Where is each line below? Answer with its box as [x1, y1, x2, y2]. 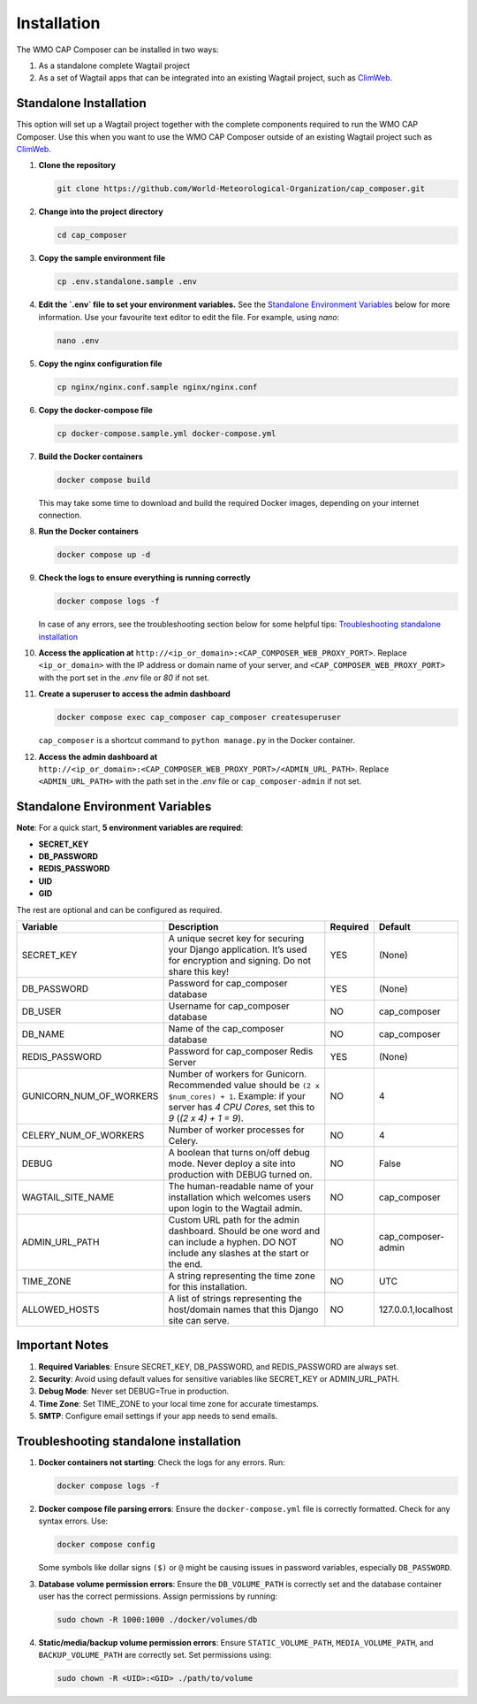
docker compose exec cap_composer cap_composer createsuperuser [57, 712, 342, 723]
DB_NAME [21, 1028, 65, 1040]
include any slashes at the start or [168, 1247, 309, 1260]
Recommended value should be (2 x [168, 1079, 320, 1092]
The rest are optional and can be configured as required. [16, 904, 223, 915]
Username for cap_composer [168, 1000, 291, 1012]
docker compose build [57, 474, 151, 485]
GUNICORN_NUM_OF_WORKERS [21, 1090, 159, 1102]
